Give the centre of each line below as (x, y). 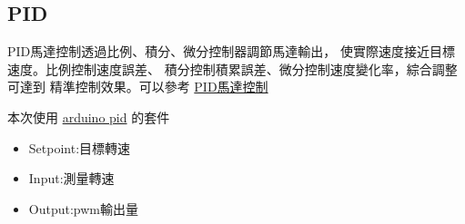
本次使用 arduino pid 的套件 (89, 117)
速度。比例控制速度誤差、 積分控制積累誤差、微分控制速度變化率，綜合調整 (232, 68)
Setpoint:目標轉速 (80, 147)
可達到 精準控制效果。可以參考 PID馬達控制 (138, 87)
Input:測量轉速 (71, 178)
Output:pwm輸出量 (83, 208)
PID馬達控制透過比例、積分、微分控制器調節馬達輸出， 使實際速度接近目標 (231, 51)
